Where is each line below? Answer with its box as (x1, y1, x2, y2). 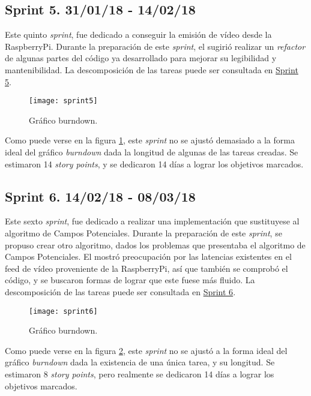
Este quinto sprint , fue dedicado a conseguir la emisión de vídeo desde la (5, 28, 272, 41)
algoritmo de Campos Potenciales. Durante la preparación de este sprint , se (5, 227, 282, 239)
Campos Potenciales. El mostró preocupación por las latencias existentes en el (5, 250, 292, 263)
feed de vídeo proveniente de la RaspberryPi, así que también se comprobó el (5, 262, 288, 274)
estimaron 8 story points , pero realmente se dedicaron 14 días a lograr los (5, 368, 274, 380)
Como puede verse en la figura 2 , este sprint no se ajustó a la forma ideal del (5, 344, 288, 356)
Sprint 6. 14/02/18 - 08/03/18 (5, 187, 196, 205)
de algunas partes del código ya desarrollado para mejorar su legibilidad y (5, 52, 277, 64)
